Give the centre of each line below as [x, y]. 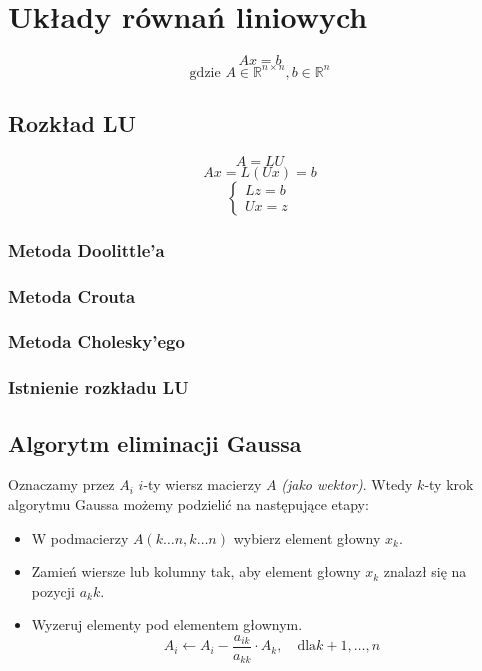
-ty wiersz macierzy [202, 484]
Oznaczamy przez [61, 484]
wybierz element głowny [307, 537]
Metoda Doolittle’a [86, 249]
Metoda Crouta [72, 295]
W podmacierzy [80, 537]
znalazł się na [425, 571]
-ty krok [449, 484]
